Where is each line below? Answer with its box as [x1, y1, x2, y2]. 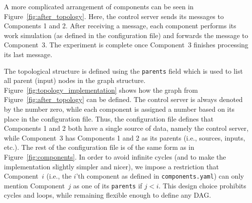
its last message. [4, 49, 53, 59]
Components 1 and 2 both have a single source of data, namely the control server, [4, 123, 249, 133]
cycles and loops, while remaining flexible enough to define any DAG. [4, 190, 211, 200]
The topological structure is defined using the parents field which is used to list [4, 65, 243, 76]
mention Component [4, 180, 65, 190]
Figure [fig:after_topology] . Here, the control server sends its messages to [4, 11, 224, 21]
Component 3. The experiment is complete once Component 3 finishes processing [4, 40, 249, 50]
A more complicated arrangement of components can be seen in [4, 1, 194, 11]
